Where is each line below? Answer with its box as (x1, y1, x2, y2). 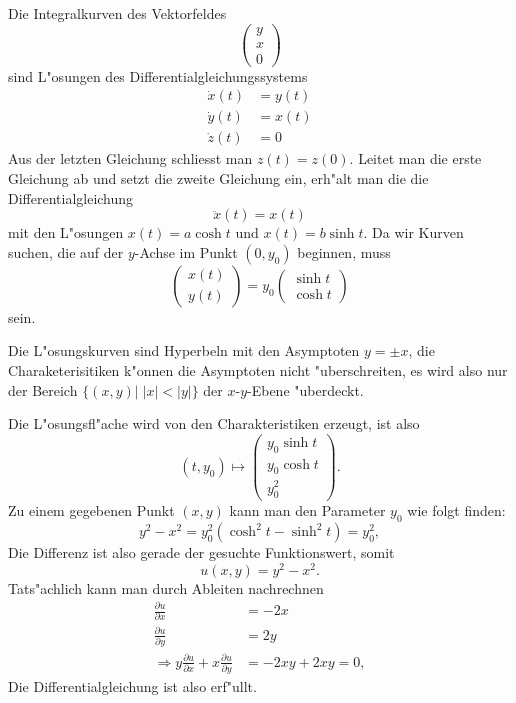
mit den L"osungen (8, 222, 124, 243)
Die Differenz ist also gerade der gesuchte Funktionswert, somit (8, 542, 395, 563)
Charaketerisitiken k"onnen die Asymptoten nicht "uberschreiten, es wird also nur (8, 360, 508, 380)
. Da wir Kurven (363, 222, 464, 243)
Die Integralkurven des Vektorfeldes (8, 3, 227, 23)
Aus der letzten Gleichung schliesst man (8, 148, 253, 169)
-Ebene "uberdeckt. (247, 379, 364, 400)
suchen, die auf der (8, 241, 124, 262)
